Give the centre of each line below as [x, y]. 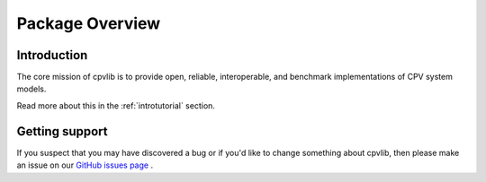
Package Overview [89, 23]
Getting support [62, 131]
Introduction [52, 55]
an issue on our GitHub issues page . [85, 165]
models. [31, 89]
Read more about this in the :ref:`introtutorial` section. [116, 105]
